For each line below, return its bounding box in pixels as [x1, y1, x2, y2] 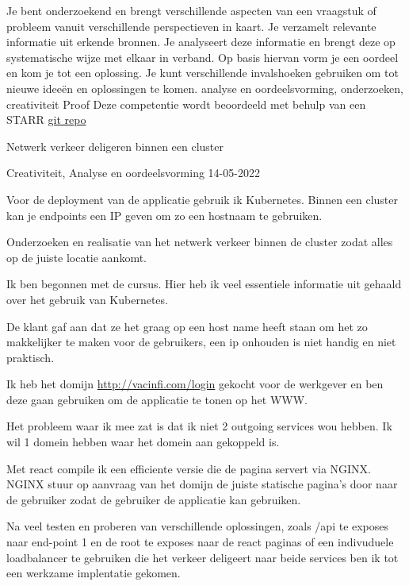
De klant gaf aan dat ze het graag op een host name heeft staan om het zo [6, 318, 368, 334]
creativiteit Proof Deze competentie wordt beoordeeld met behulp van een [6, 95, 366, 112]
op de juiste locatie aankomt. [6, 249, 147, 265]
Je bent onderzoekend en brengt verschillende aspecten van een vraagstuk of [6, 2, 377, 18]
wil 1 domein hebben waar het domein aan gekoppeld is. [6, 434, 280, 450]
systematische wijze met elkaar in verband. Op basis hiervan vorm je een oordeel [6, 48, 399, 65]
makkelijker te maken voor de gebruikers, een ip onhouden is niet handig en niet [6, 333, 396, 350]
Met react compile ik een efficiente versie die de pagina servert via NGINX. [6, 460, 371, 476]
